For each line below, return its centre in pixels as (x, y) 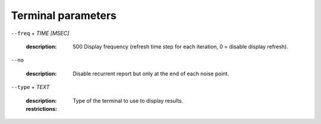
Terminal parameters (64, 15)
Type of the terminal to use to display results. (128, 100)
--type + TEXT (30, 87)
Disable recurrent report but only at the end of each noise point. (151, 74)
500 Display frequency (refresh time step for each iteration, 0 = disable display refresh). (180, 46)
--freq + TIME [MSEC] (40, 33)
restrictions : (42, 109)
